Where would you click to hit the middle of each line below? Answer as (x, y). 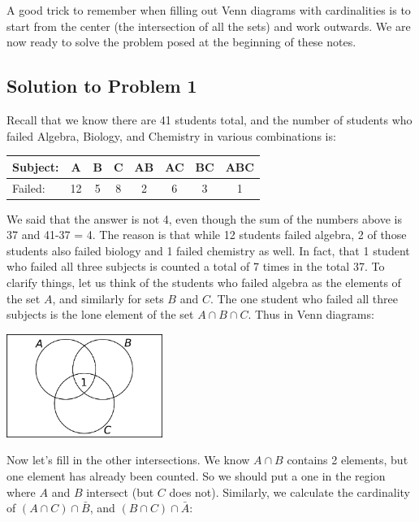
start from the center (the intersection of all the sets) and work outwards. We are (209, 26)
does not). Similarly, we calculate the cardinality (289, 492)
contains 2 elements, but (348, 460)
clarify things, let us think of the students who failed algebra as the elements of (204, 282)
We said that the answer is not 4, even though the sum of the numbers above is (205, 218)
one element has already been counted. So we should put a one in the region (196, 475)
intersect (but (120, 492)
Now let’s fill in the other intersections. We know (128, 460)
